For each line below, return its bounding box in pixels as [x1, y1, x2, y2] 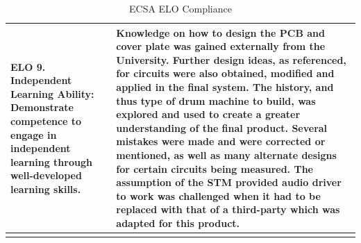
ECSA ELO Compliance [129, 1, 232, 15]
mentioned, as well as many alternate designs [116, 147, 337, 162]
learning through [10, 154, 92, 169]
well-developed [10, 168, 82, 183]
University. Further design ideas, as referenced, [116, 52, 346, 67]
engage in [10, 127, 57, 142]
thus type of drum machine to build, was [116, 93, 316, 108]
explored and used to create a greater [116, 107, 301, 121]
